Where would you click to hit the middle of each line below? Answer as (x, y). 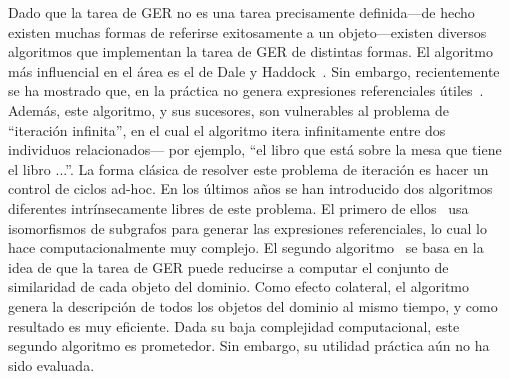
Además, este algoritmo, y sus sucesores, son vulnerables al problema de (229, 109)
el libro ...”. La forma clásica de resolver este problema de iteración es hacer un (248, 168)
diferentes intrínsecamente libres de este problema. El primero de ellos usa (238, 207)
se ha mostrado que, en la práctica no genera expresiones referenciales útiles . (246, 90)
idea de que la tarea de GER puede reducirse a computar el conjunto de (228, 266)
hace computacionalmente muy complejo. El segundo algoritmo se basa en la (246, 247)
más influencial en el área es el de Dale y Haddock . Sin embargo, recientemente (254, 70)
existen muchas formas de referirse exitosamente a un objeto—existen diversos (247, 31)
